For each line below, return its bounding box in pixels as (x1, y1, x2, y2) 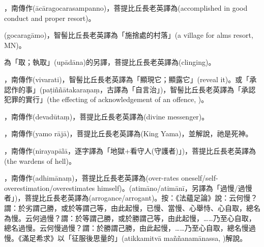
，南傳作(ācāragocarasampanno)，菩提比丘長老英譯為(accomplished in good (4, 3, 248, 13)
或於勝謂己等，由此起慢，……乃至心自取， (118, 212, 256, 223)
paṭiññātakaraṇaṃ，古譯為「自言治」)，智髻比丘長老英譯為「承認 (42, 84, 256, 94)
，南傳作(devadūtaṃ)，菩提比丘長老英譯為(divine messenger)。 (4, 111, 209, 121)
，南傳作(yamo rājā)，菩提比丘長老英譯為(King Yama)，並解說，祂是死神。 (4, 128, 253, 139)
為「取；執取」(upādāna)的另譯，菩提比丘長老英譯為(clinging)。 (4, 57, 216, 67)
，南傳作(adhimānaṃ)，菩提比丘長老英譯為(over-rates (4, 172, 179, 183)
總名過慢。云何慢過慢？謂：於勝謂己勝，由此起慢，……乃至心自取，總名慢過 (4, 223, 256, 233)
